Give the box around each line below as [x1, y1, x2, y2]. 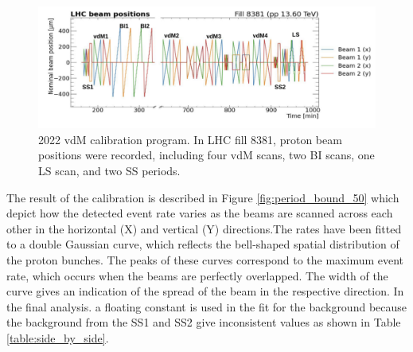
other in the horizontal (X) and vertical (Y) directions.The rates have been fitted [6, 220, 402, 237]
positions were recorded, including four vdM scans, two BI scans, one [38, 147, 375, 163]
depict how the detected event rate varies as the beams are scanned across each [6, 205, 393, 221]
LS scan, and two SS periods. [38, 162, 181, 178]
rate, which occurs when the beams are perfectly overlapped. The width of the [6, 267, 388, 284]
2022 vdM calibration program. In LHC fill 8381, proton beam [38, 131, 342, 147]
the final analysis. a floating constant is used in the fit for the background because [6, 298, 407, 315]
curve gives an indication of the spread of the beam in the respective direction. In [6, 283, 404, 299]
